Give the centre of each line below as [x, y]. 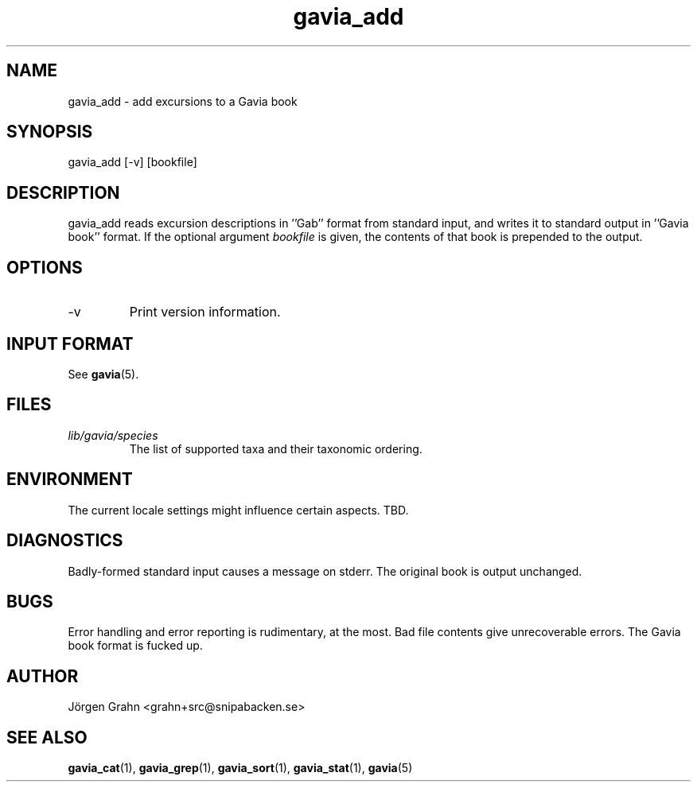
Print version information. [205, 312]
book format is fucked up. [135, 646]
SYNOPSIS [50, 132]
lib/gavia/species [113, 435]
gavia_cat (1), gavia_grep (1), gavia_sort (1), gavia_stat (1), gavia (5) [240, 768]
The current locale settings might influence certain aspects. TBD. [238, 510]
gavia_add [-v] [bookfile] [132, 162]
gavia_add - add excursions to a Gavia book [183, 101]
